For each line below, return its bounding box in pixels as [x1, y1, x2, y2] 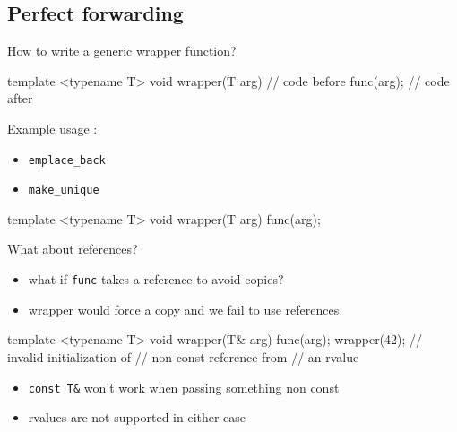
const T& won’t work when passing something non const [28, 377, 340, 396]
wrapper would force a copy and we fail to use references [28, 299, 340, 318]
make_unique [28, 184, 99, 197]
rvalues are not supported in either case [28, 408, 246, 427]
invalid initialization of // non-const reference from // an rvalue [7, 347, 359, 366]
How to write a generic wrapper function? [7, 41, 237, 60]
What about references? [7, 239, 138, 258]
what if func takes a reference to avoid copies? [28, 270, 284, 289]
